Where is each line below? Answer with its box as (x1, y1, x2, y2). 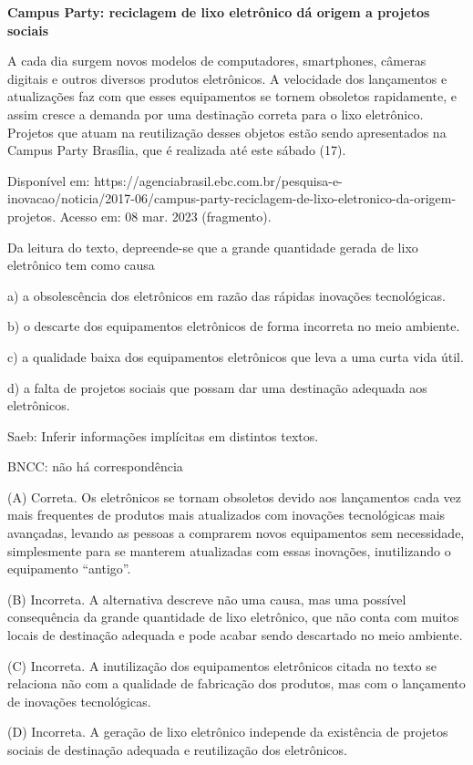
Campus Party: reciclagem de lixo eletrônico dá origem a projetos (7, 3, 430, 21)
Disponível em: (7, 171, 90, 190)
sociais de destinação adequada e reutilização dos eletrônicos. (7, 740, 347, 759)
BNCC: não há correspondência (7, 457, 183, 476)
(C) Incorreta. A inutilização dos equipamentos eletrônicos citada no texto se (7, 656, 437, 675)
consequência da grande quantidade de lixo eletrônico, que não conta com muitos (7, 607, 459, 626)
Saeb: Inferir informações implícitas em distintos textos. (7, 426, 319, 445)
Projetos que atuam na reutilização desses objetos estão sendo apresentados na (7, 122, 447, 141)
